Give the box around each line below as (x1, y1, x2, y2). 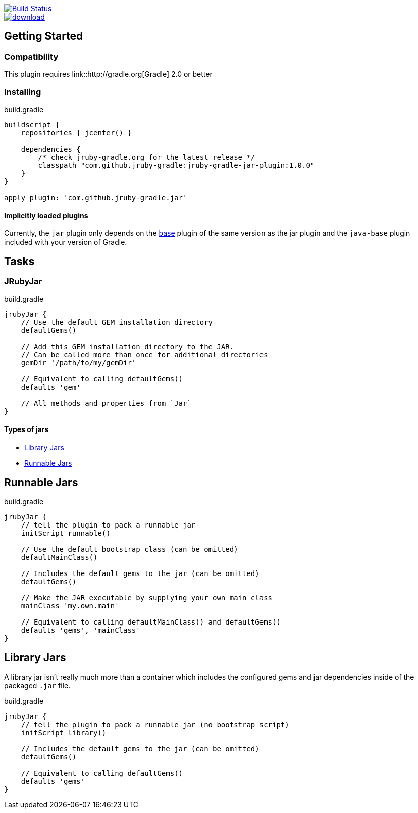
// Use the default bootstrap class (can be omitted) (21, 545, 238, 554)
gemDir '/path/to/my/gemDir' (21, 359, 136, 367)
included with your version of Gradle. (4, 237, 127, 247)
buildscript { (4, 120, 60, 129)
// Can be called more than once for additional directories (21, 351, 268, 359)
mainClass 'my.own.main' (21, 602, 119, 610)
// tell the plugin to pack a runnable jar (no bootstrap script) (21, 721, 289, 729)
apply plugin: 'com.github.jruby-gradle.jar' (4, 193, 187, 202)
